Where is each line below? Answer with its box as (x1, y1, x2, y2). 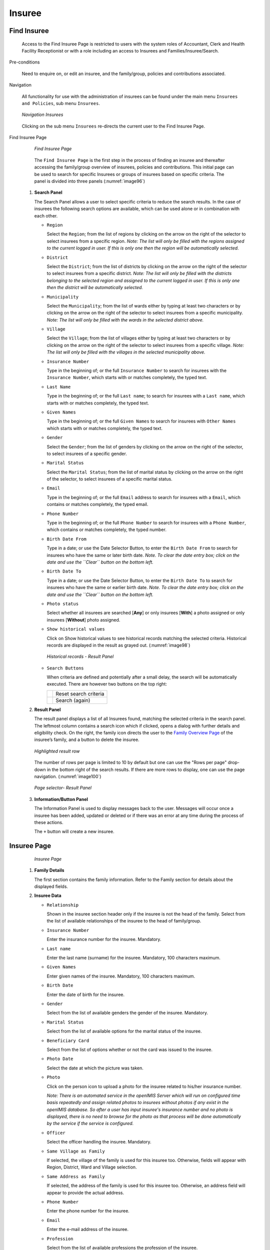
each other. (34, 212, 58, 218)
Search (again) (55, 696, 90, 703)
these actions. (34, 819, 63, 825)
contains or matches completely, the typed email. (46, 501, 148, 507)
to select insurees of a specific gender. (46, 450, 127, 456)
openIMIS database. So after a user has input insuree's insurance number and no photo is (46, 1106, 233, 1112)
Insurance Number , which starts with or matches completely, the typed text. (46, 374, 207, 380)
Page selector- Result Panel (34, 785, 92, 791)
